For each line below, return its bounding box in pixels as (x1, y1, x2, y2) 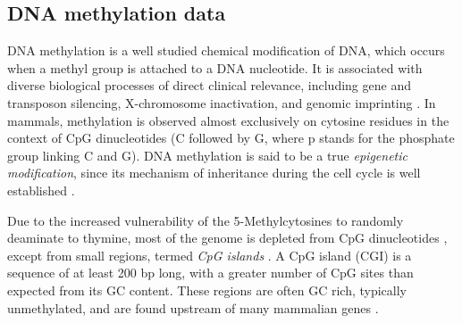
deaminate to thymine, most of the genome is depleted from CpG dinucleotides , (7, 228, 448, 247)
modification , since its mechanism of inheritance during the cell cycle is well (7, 163, 421, 182)
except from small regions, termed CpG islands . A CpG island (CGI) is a (7, 245, 412, 264)
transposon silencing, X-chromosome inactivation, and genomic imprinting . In (7, 93, 436, 112)
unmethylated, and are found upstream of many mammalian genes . (7, 298, 379, 317)
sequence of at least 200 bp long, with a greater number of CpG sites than (7, 263, 414, 282)
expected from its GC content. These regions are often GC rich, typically (7, 280, 407, 299)
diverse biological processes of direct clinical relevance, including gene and (7, 76, 411, 95)
